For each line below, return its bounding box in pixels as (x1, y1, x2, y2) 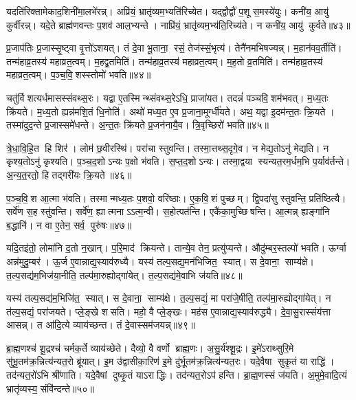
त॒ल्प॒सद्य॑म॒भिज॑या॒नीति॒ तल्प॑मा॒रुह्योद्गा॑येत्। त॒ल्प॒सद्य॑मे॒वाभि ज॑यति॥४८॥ (6, 267, 243, 282)
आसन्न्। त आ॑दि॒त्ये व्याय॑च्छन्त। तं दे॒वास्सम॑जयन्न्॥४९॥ (6, 318, 195, 332)
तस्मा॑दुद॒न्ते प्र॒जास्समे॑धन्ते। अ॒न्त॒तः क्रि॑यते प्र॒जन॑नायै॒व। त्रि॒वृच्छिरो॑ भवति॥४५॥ (6, 118, 269, 132)
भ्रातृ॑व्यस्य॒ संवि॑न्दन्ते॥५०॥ (6, 381, 94, 395)
